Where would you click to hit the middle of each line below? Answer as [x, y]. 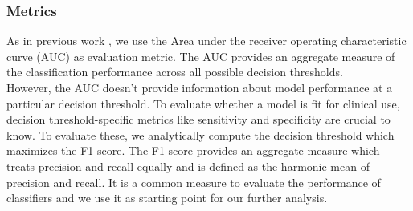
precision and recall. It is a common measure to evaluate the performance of [194, 182]
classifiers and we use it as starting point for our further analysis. [167, 198]
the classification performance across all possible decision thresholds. [175, 72]
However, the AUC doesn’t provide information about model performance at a [200, 87]
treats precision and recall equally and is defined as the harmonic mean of [188, 166]
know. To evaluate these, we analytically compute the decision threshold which [200, 134]
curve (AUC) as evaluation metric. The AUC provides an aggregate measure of [201, 56]
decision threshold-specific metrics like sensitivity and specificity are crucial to [198, 119]
